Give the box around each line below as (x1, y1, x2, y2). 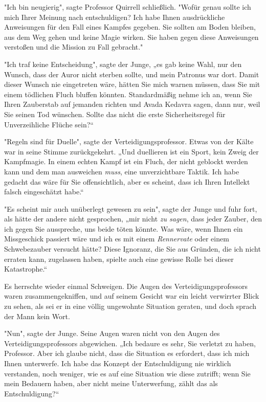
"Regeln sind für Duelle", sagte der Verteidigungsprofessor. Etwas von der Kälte (4, 136, 254, 147)
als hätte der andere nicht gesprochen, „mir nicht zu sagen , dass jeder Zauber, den (4, 213, 262, 224)
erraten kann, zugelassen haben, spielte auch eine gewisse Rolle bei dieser (4, 253, 234, 264)
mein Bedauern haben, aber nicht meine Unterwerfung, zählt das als (4, 378, 218, 389)
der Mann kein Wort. (4, 310, 70, 321)
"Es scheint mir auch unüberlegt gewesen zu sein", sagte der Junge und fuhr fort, (4, 203, 257, 214)
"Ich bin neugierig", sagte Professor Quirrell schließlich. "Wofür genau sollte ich (4, 2, 251, 12)
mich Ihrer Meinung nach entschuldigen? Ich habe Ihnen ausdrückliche (4, 11, 225, 22)
